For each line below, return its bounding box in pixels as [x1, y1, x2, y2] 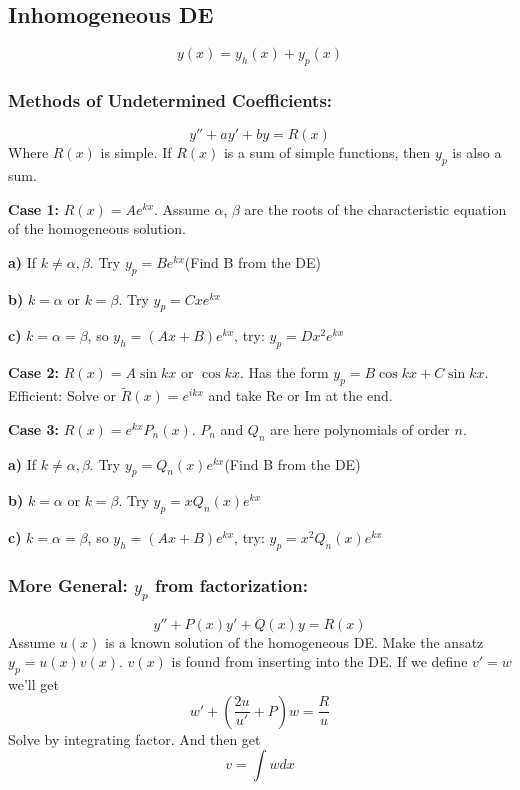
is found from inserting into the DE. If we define [171, 651, 468, 672]
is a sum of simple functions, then [223, 142, 431, 163]
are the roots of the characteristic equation [244, 198, 507, 219]
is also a [452, 142, 502, 163]
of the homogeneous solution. [8, 218, 186, 239]
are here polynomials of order [270, 418, 450, 439]
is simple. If [100, 142, 172, 163]
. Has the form [239, 362, 329, 383]
